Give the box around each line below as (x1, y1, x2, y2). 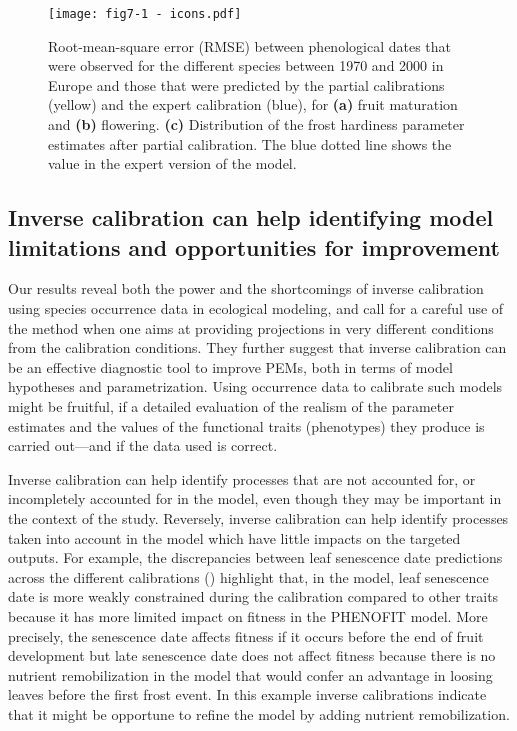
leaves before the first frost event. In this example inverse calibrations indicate (8, 684, 487, 705)
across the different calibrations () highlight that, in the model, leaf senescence (8, 566, 489, 587)
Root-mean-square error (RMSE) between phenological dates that (48, 35, 452, 56)
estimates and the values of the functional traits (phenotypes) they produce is (8, 415, 485, 436)
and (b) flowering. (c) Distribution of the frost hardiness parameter (48, 114, 465, 135)
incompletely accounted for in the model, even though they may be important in (8, 488, 502, 509)
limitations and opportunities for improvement (8, 231, 500, 262)
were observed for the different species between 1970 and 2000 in (48, 55, 444, 76)
